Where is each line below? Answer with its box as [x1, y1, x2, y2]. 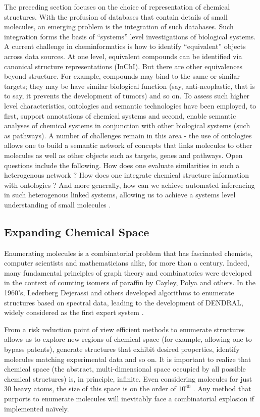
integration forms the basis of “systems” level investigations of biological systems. [4, 31, 256, 41]
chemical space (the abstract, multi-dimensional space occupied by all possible [4, 363, 246, 374]
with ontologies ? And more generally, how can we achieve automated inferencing [4, 179, 255, 190]
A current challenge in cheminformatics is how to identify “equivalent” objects [4, 41, 246, 51]
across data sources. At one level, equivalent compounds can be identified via [4, 50, 242, 61]
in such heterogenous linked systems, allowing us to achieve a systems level [4, 189, 236, 200]
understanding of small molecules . [4, 199, 111, 210]
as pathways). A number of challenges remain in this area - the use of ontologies [4, 130, 252, 140]
